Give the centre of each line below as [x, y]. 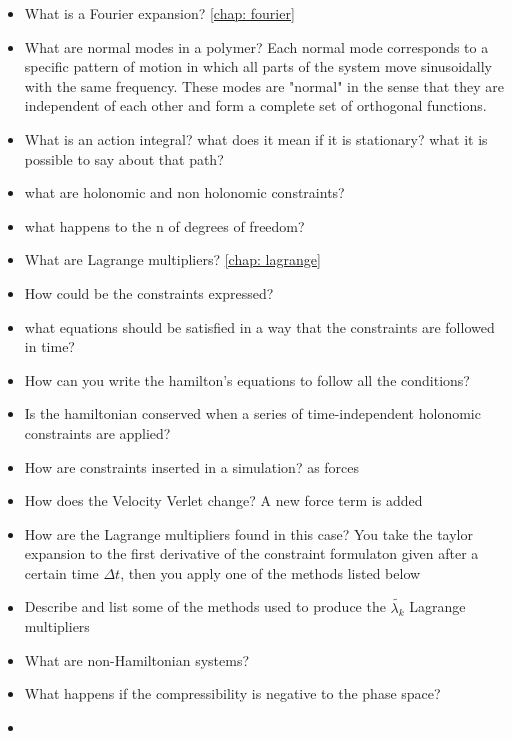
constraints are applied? [97, 432]
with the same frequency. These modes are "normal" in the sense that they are [264, 85]
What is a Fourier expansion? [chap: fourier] [159, 13]
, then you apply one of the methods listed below [270, 572]
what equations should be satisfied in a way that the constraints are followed [259, 326]
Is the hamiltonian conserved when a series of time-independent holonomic [252, 413]
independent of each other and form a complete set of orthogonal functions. [255, 105]
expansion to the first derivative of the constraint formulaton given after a [251, 553]
